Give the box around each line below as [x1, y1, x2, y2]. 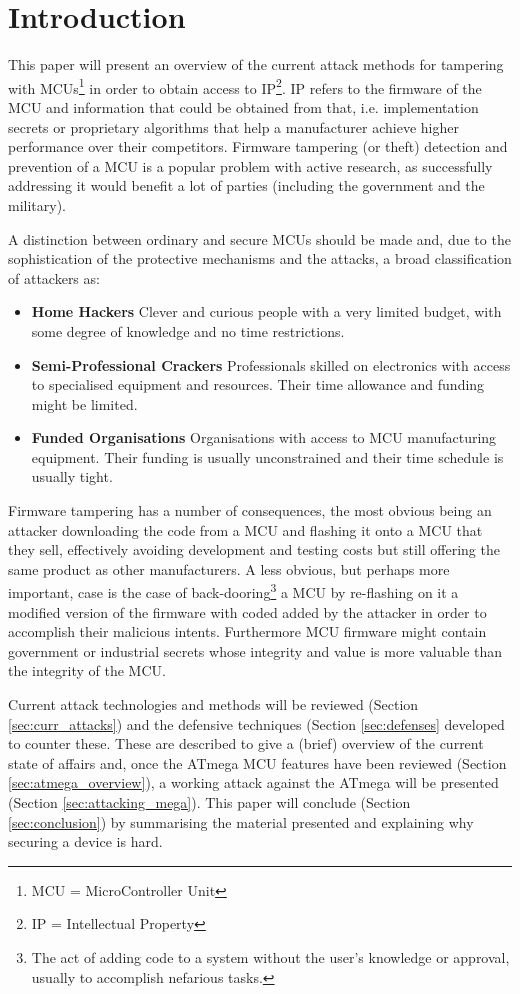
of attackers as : [8, 267, 100, 288]
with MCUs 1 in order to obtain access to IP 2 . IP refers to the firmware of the [8, 74, 482, 98]
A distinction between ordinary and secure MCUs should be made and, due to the [8, 228, 511, 249]
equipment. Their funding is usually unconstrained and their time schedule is [31, 446, 504, 467]
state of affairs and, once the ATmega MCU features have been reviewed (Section [8, 752, 507, 773]
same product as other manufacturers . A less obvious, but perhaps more [8, 558, 450, 579]
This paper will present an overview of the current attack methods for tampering [8, 54, 504, 75]
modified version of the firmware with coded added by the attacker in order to [8, 601, 487, 622]
